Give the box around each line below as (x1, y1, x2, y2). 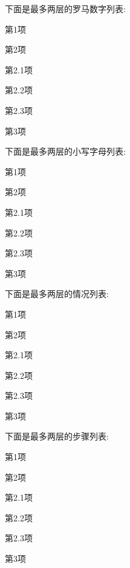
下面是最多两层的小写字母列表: (5, 145, 126, 158)
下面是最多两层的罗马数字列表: (5, 2, 126, 15)
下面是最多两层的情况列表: (5, 287, 109, 300)
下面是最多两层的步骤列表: (5, 430, 109, 443)
